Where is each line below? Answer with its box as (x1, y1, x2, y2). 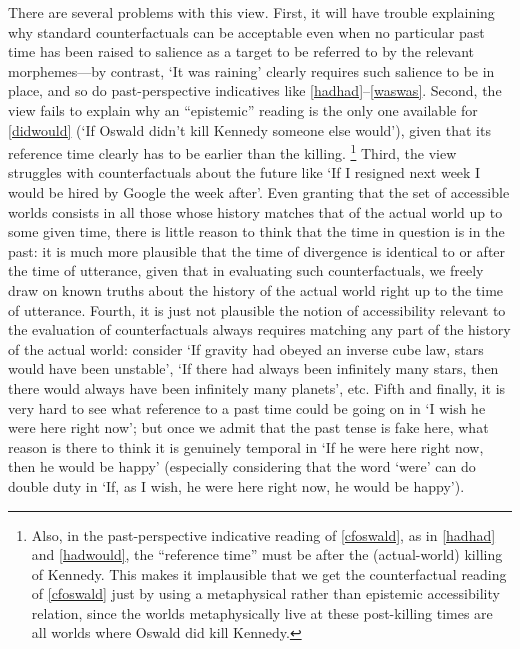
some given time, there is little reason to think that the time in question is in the (8, 221, 505, 242)
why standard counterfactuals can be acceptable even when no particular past (8, 21, 485, 42)
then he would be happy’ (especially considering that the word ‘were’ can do (8, 456, 476, 477)
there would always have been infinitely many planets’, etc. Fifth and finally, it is (8, 377, 506, 398)
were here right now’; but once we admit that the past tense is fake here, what (8, 417, 489, 438)
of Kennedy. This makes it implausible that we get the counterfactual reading (31, 563, 507, 584)
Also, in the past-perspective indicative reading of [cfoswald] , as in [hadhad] (31, 524, 496, 545)
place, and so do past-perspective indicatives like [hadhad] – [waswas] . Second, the (8, 80, 502, 101)
